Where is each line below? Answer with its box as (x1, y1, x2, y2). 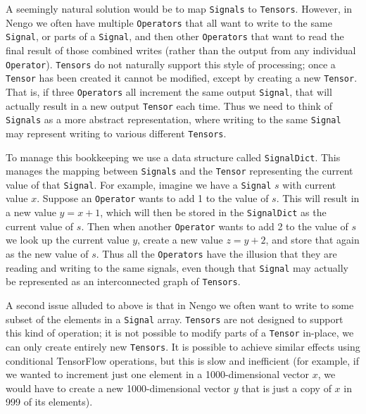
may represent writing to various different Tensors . (6, 125, 227, 140)
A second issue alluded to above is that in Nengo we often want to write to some (6, 298, 354, 312)
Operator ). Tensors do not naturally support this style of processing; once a (6, 56, 336, 71)
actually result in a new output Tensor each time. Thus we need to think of (6, 98, 332, 113)
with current (282, 177, 336, 192)
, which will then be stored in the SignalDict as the (100, 205, 327, 220)
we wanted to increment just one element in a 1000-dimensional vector (6, 367, 310, 382)
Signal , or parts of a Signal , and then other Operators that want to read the (6, 29, 344, 44)
